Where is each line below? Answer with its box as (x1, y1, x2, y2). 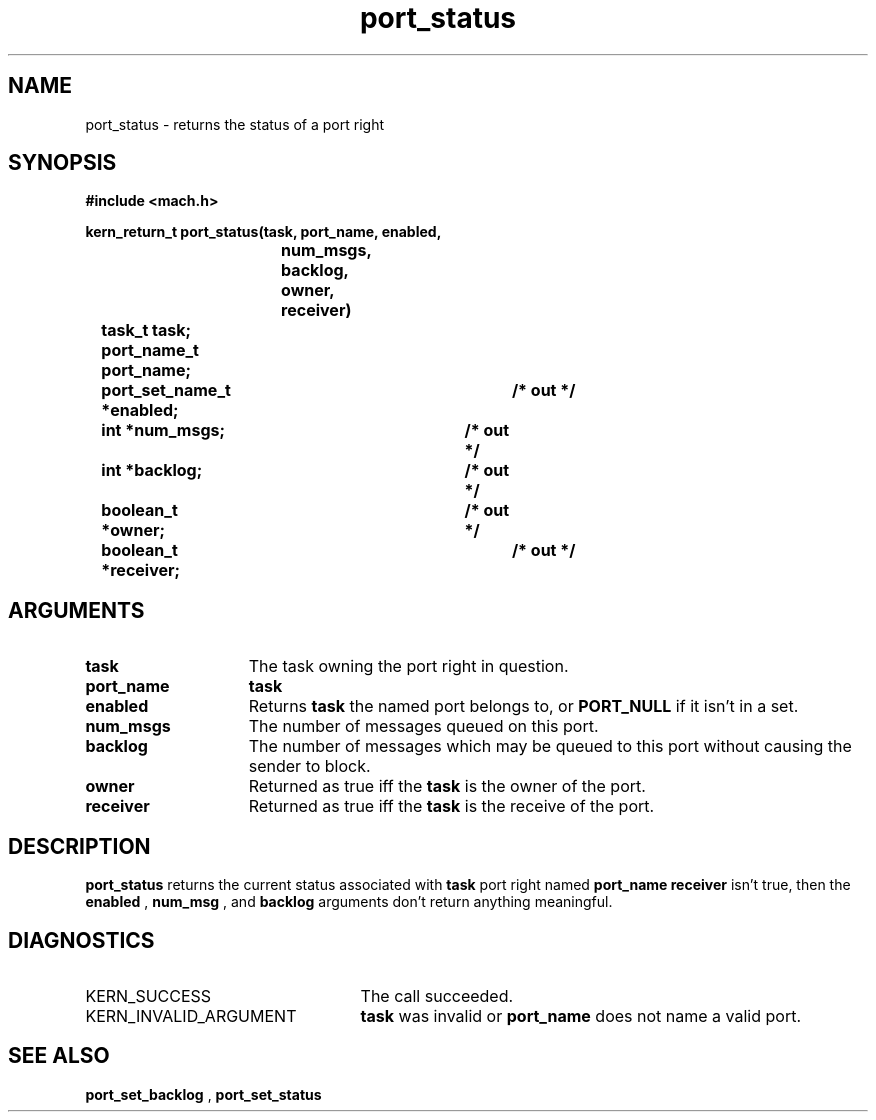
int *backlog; (101, 460, 203, 481)
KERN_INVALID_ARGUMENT (85, 1005, 297, 1026)
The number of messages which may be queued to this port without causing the (248, 736, 852, 757)
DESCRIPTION (8, 833, 151, 859)
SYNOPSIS (8, 150, 117, 176)
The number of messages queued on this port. (248, 716, 599, 737)
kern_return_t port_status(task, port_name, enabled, (85, 223, 442, 241)
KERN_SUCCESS (85, 985, 212, 1006)
